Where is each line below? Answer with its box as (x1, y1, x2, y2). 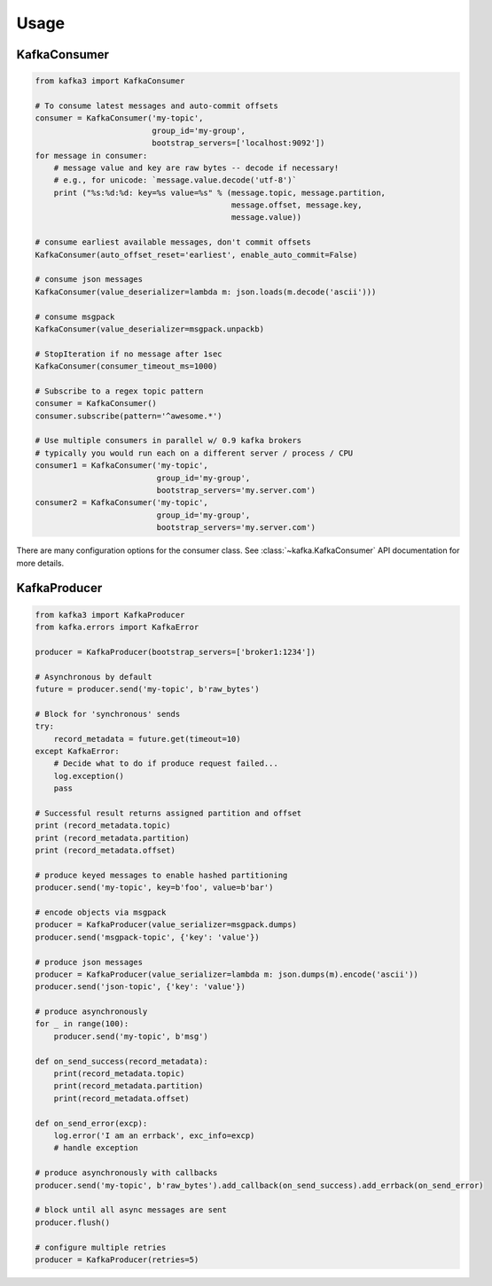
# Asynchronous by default (35, 672, 152, 682)
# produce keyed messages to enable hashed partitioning (35, 869, 288, 880)
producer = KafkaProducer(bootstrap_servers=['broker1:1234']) (35, 647, 316, 657)
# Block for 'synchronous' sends (35, 709, 181, 719)
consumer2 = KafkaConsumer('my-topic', (35, 497, 208, 508)
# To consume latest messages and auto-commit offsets (35, 100, 278, 111)
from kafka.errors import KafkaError (35, 621, 199, 632)
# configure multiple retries (35, 1242, 167, 1252)
